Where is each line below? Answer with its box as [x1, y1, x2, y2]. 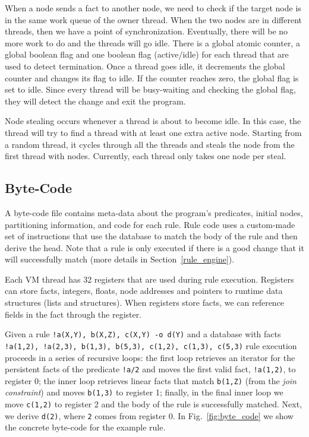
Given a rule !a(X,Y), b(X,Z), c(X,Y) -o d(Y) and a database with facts [5, 328, 281, 340]
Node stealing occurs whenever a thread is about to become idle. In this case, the [5, 115, 301, 127]
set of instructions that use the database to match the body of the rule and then [5, 230, 298, 242]
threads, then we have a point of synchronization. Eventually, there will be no [5, 25, 288, 37]
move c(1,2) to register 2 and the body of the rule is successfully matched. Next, [5, 398, 302, 410]
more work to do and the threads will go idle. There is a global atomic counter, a [5, 36, 300, 49]
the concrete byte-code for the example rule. [5, 421, 166, 433]
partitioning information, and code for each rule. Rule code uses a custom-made [5, 218, 295, 230]
